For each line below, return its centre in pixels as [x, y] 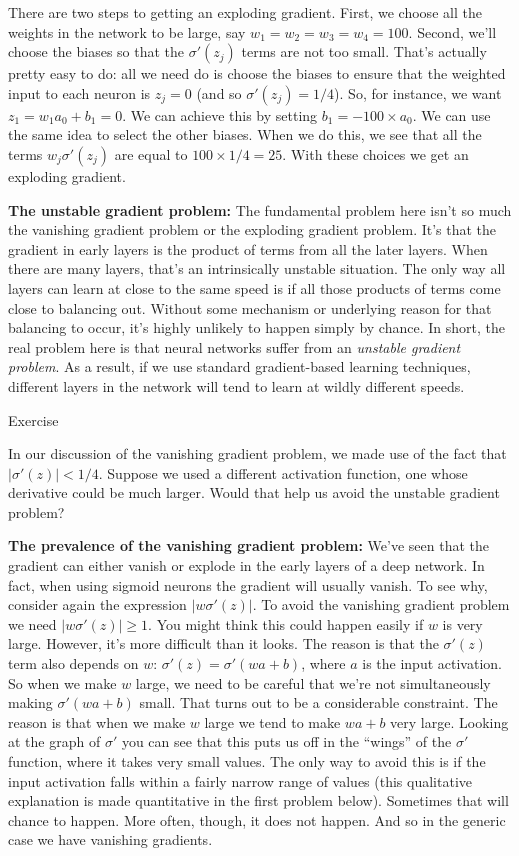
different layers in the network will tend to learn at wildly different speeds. [236, 385]
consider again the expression [97, 604]
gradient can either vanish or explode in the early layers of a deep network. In [246, 565]
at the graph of [54, 741]
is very [462, 623]
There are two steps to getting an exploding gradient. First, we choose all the [245, 12]
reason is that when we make [97, 721]
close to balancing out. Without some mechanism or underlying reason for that [250, 307]
